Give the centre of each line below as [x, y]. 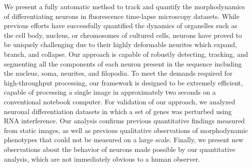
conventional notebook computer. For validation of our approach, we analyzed [120, 101]
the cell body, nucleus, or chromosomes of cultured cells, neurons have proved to [123, 35]
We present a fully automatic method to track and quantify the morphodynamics [125, 6]
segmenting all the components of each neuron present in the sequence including [123, 63]
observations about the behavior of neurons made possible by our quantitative [120, 149]
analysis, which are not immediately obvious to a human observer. [102, 159]
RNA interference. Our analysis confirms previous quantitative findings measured [125, 121]
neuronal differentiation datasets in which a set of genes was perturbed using [118, 111]
